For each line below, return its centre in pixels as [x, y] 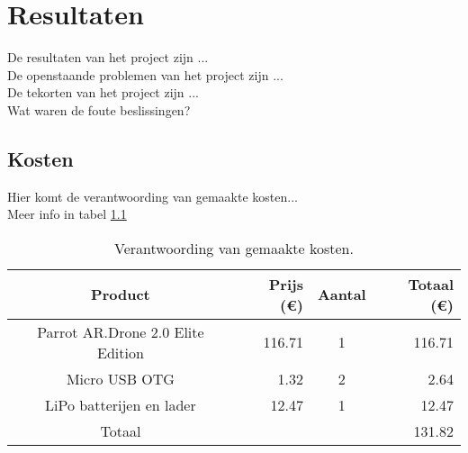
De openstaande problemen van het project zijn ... [145, 74]
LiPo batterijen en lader [121, 404]
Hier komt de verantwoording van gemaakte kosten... [153, 196]
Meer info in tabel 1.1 [67, 214]
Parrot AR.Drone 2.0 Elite [121, 331]
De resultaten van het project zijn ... [108, 57]
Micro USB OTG [120, 378]
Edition [121, 352]
